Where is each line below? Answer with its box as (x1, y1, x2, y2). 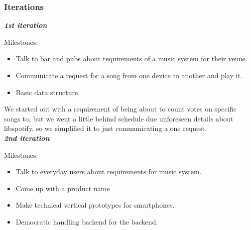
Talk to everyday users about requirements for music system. (15, 166, 202, 177)
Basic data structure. (15, 87, 80, 97)
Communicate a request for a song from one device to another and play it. (15, 70, 243, 80)
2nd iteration (4, 132, 50, 143)
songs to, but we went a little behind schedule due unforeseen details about (4, 113, 234, 123)
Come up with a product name (15, 183, 110, 193)
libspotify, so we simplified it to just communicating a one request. (4, 123, 207, 133)
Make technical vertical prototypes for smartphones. (15, 200, 175, 210)
